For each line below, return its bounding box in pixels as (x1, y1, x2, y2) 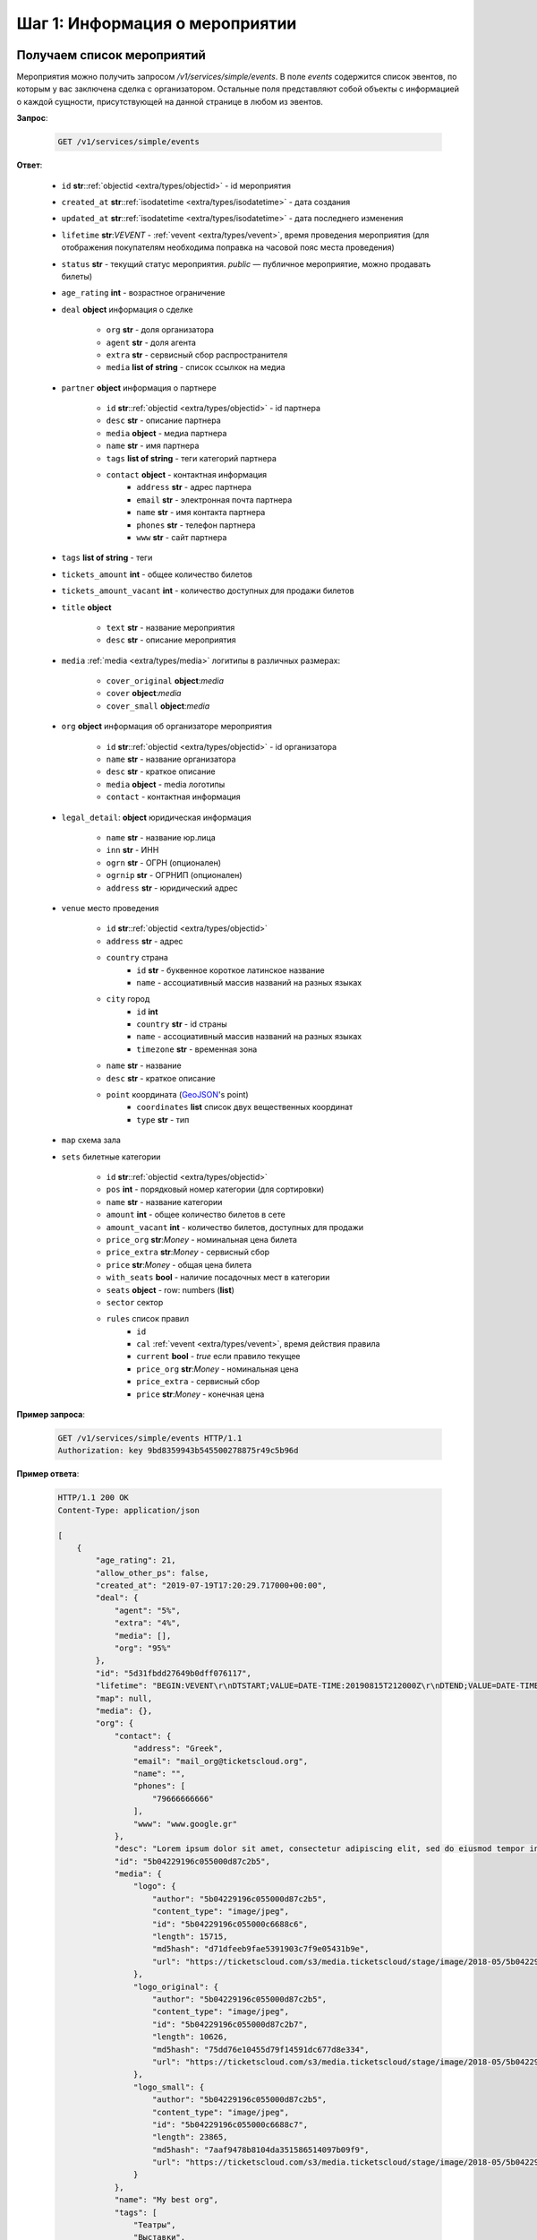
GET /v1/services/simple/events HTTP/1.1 (57, 1434, 243, 1443)
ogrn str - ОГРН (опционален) (106, 857, 221, 868)
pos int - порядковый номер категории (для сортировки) (106, 1184, 325, 1195)
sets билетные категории (61, 1151, 161, 1162)
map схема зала (61, 1134, 121, 1146)
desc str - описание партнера (106, 415, 221, 426)
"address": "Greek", (132, 1744, 224, 1753)
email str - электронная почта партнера (136, 494, 293, 505)
